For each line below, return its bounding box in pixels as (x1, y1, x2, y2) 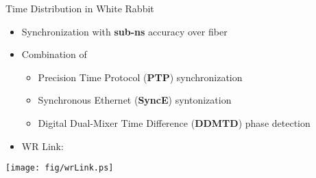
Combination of (21, 47, 87, 61)
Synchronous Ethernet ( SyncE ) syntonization (38, 93, 232, 107)
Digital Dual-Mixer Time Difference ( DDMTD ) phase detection (38, 115, 311, 130)
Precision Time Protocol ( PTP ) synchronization (38, 70, 243, 84)
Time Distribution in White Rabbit (5, 1, 154, 15)
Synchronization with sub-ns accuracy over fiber (21, 24, 228, 38)
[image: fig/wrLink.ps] (5, 163, 114, 173)
